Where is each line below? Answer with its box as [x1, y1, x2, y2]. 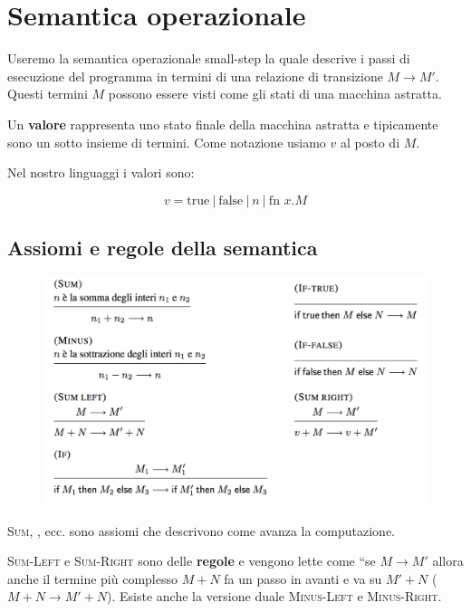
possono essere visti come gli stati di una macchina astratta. [108, 84, 442, 103]
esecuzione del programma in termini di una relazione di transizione [7, 66, 383, 85]
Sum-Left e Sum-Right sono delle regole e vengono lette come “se [7, 551, 376, 570]
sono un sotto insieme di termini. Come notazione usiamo [7, 132, 326, 151]
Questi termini [7, 84, 88, 103]
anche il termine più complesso [7, 569, 178, 588]
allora [432, 551, 464, 570]
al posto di [341, 132, 400, 151]
